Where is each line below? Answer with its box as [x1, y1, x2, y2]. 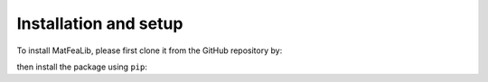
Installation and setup [16, 14, 183, 33]
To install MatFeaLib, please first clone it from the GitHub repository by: [16, 45, 283, 56]
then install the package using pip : [16, 61, 148, 72]
